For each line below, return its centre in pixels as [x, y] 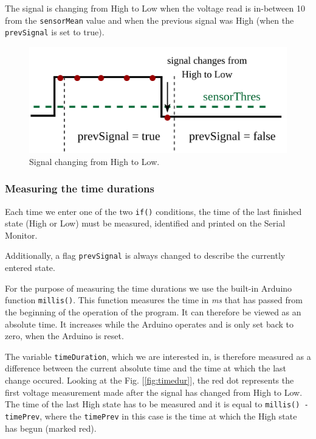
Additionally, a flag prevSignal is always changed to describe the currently [145, 255]
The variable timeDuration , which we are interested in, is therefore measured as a [158, 356]
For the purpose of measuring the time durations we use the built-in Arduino [149, 288]
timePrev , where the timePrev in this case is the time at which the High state [151, 416]
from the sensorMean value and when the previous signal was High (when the [149, 20]
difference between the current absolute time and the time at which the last [146, 368]
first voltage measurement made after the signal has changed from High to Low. [154, 392]
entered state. [30, 268]
